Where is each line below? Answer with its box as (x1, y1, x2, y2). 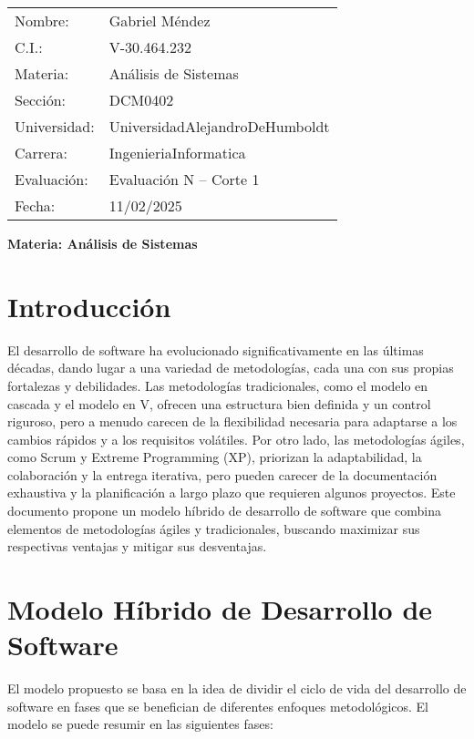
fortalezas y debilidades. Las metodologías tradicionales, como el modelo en (7, 375, 428, 395)
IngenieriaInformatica (108, 142, 246, 163)
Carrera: (15, 142, 67, 163)
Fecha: (15, 195, 56, 216)
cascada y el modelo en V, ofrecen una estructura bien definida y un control (7, 394, 431, 413)
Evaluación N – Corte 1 (108, 169, 260, 190)
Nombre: (15, 10, 69, 31)
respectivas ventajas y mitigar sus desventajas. (7, 537, 267, 556)
